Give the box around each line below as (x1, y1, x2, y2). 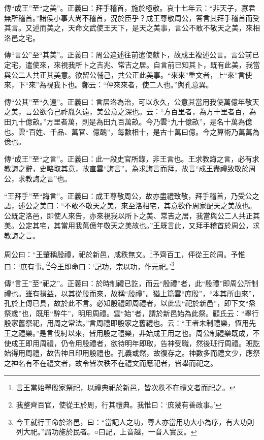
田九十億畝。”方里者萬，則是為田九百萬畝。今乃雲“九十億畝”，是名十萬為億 (4, 116, 252, 127)
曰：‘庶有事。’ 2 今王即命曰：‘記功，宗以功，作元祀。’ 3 (4, 259, 175, 271)
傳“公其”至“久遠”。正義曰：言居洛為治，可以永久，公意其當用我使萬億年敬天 (4, 96, 259, 107)
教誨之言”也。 (25, 173, 72, 183)
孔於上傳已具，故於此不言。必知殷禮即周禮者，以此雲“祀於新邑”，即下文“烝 (4, 298, 256, 308)
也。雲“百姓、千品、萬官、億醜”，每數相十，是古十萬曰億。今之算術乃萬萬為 (4, 126, 260, 137)
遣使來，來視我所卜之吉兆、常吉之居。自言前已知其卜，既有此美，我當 (25, 59, 260, 70)
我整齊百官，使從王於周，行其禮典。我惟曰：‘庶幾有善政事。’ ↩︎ (16, 399, 222, 410)
